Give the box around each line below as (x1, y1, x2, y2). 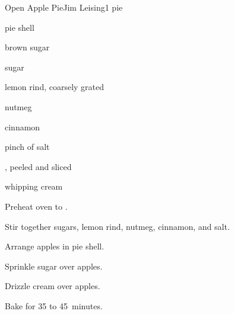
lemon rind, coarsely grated (5, 81, 105, 93)
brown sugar (5, 41, 50, 53)
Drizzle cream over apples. (5, 280, 100, 292)
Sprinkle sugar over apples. (5, 259, 103, 272)
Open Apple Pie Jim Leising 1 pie (5, 1, 123, 13)
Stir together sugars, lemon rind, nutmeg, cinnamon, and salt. (5, 220, 230, 232)
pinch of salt (5, 140, 50, 153)
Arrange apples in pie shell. (5, 240, 105, 252)
